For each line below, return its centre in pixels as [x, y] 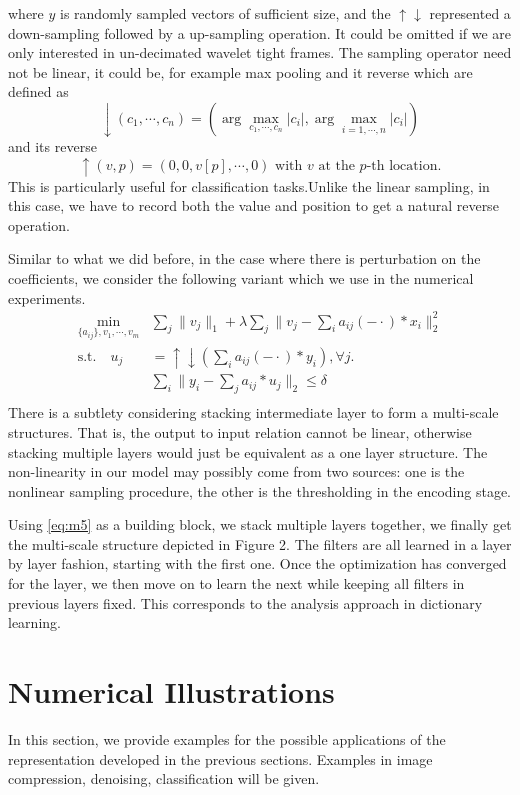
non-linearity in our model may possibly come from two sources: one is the [236, 471]
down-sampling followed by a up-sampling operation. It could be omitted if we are [260, 32]
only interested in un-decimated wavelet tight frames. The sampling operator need [260, 52]
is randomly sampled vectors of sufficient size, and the [225, 13]
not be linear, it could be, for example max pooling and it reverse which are [240, 71]
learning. [34, 622]
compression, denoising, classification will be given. [164, 778]
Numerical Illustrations [171, 691]
